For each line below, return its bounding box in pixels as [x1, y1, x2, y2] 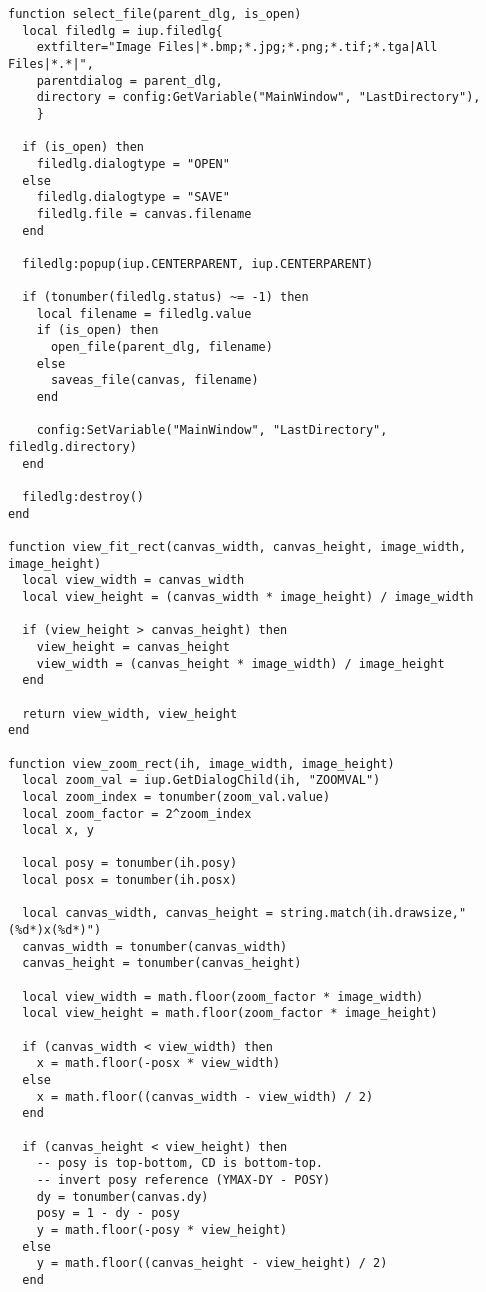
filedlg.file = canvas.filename [36, 206, 252, 221]
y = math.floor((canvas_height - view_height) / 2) [36, 1256, 388, 1271]
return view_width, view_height [22, 706, 238, 721]
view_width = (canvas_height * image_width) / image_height [36, 656, 445, 671]
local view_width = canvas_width [22, 573, 245, 588]
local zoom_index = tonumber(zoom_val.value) [22, 789, 331, 804]
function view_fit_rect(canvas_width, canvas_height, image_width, [8, 540, 467, 554]
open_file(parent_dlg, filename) [50, 340, 273, 355]
